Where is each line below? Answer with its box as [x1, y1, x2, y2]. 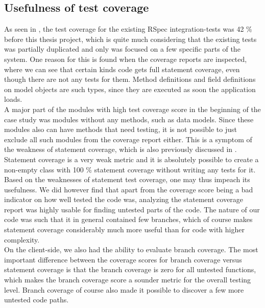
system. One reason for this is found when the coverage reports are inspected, [4, 53, 247, 64]
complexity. [4, 234, 40, 245]
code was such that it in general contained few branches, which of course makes [4, 214, 253, 225]
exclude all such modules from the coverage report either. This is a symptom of [4, 134, 252, 144]
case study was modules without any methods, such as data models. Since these [4, 114, 254, 124]
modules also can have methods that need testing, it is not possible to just [4, 124, 237, 135]
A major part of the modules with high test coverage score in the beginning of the [4, 103, 261, 114]
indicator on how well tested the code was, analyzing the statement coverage [4, 194, 244, 205]
